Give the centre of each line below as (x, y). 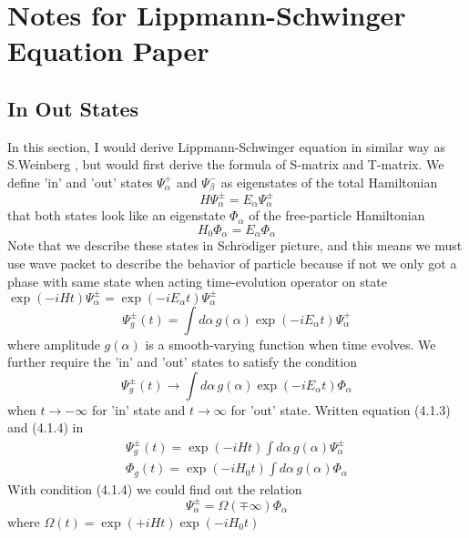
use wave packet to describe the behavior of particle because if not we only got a (232, 263)
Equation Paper (108, 51)
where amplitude (54, 344)
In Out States (73, 108)
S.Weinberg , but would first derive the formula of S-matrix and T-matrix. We (226, 164)
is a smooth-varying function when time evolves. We (291, 344)
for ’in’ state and (138, 409)
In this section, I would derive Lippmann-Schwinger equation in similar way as (226, 146)
